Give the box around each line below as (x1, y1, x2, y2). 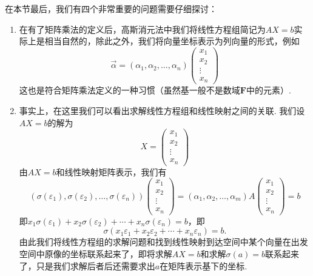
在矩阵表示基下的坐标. (160, 259, 247, 272)
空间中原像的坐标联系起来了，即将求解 (19, 247, 172, 260)
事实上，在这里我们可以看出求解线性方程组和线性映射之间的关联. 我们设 (19, 104, 305, 116)
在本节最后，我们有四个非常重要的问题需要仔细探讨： (5, 2, 217, 15)
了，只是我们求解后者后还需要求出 (19, 259, 155, 272)
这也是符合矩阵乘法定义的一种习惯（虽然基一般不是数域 (19, 84, 240, 96)
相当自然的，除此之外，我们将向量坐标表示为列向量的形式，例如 (44, 35, 300, 47)
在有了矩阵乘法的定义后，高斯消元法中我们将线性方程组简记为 (19, 22, 266, 35)
